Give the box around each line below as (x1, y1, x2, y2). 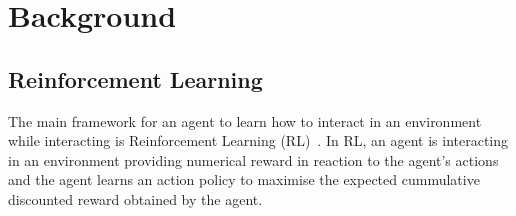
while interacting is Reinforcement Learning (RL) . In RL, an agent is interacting (8, 130, 509, 151)
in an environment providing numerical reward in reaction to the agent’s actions (8, 149, 499, 170)
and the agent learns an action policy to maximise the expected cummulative (8, 169, 480, 190)
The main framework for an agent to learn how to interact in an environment (8, 110, 482, 131)
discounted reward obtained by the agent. (8, 188, 263, 209)
